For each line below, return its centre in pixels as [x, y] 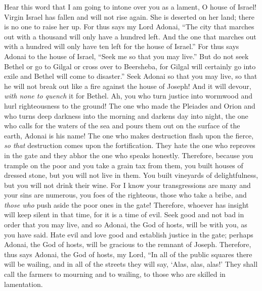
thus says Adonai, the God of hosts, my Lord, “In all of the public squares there [128, 254]
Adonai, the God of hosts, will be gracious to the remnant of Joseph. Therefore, [128, 244]
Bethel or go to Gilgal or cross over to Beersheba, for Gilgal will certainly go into [130, 66]
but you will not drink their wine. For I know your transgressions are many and [127, 185]
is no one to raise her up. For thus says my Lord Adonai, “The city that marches [129, 27]
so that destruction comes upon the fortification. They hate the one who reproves [130, 145]
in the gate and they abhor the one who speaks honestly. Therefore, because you [129, 155]
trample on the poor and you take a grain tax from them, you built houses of [124, 165]
